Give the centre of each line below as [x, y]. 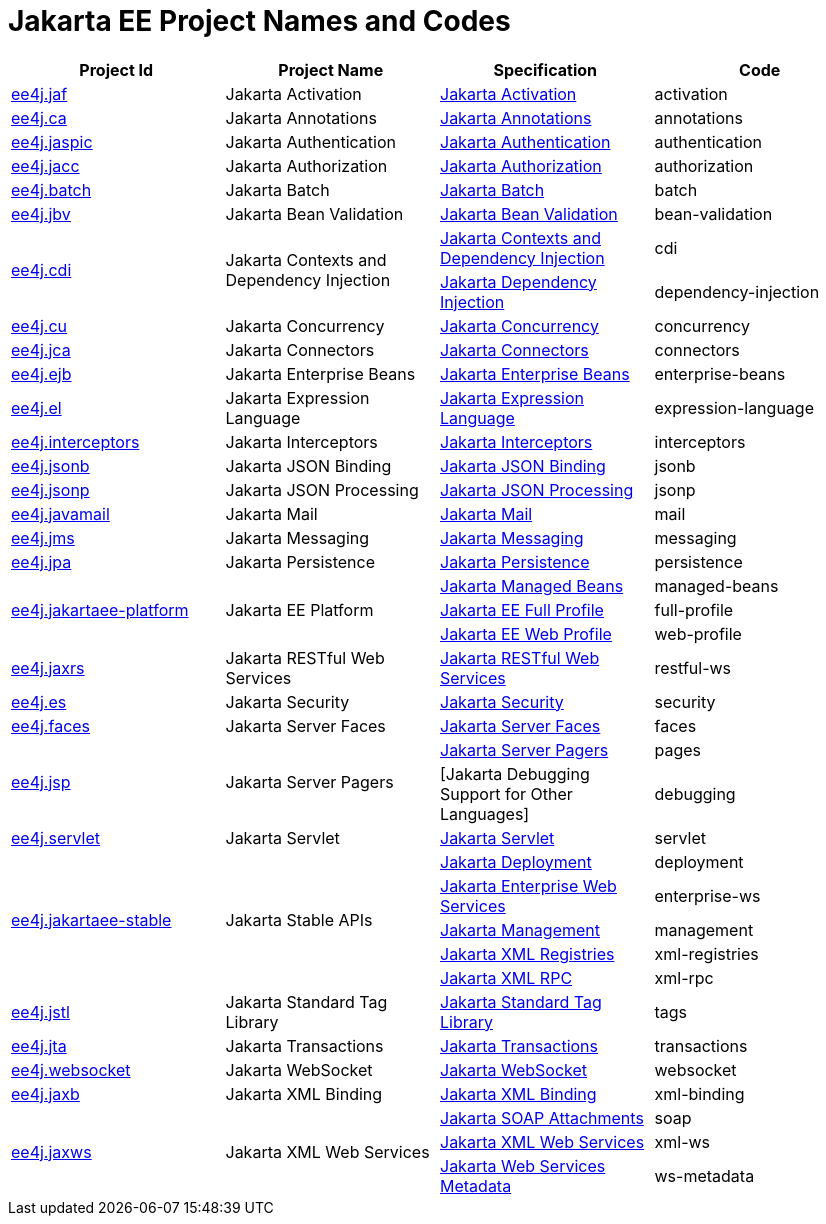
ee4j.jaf [39, 93]
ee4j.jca [41, 349]
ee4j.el [36, 407]
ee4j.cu [39, 325]
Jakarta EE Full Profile [522, 609]
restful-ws [693, 667]
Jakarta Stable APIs [299, 919]
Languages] [485, 813]
